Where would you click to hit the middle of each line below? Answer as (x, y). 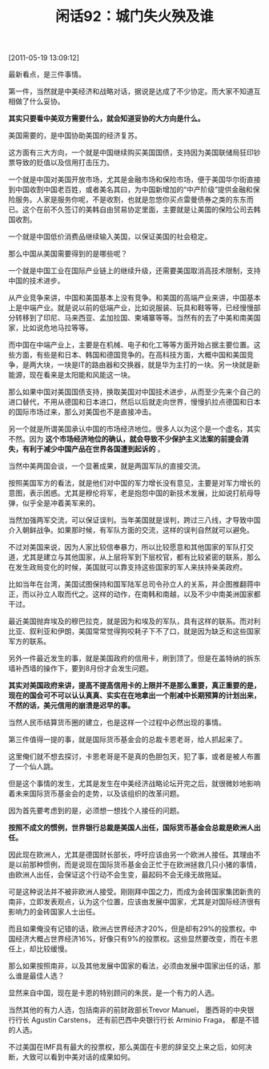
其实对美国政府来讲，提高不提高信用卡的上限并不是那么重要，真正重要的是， (134, 685)
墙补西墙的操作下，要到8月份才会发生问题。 (81, 668)
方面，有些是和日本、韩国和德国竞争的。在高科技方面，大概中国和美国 (130, 355)
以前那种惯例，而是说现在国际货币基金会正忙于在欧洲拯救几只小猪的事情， (138, 865)
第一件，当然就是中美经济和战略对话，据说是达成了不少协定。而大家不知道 (131, 91)
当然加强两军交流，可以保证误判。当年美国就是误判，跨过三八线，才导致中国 (134, 520)
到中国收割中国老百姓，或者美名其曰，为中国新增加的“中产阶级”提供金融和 (131, 190)
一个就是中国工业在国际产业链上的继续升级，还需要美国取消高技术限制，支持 (134, 271)
